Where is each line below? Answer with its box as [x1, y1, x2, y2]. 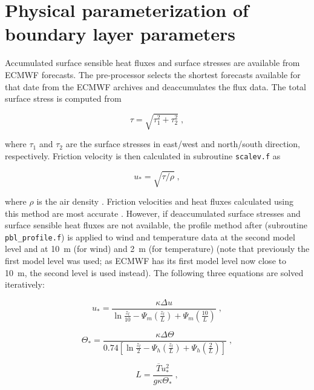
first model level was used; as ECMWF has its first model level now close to [5, 254, 286, 267]
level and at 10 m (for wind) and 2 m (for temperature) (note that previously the [5, 242, 310, 255]
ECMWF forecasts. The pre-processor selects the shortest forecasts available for [5, 68, 301, 81]
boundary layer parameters [5, 21, 236, 46]
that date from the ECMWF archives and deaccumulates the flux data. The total [5, 80, 307, 93]
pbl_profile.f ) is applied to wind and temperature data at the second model [5, 230, 295, 243]
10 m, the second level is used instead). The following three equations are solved [5, 266, 304, 279]
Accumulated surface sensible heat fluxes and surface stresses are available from [5, 56, 300, 69]
